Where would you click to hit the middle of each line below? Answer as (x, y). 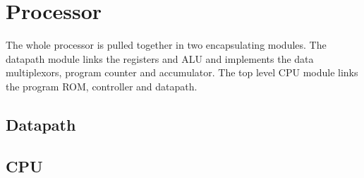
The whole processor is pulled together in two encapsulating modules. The (166, 45)
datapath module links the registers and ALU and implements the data (160, 58)
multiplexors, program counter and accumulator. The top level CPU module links (182, 72)
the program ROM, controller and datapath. (102, 86)
